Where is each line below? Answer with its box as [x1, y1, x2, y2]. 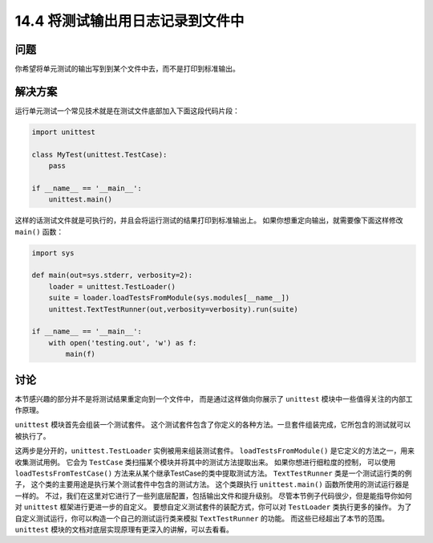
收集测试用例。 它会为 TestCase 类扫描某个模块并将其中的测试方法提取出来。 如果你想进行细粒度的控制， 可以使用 [14, 457, 396, 467]
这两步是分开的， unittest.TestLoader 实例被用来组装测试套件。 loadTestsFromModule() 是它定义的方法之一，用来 [14, 446, 415, 455]
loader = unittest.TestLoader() [48, 282, 176, 291]
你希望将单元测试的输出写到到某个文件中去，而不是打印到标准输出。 [14, 64, 240, 74]
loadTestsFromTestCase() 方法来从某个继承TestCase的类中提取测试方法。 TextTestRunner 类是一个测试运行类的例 [14, 468, 412, 478]
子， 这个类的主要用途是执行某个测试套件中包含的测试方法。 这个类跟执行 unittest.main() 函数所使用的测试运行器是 [14, 480, 410, 489]
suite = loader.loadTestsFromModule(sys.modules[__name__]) [48, 293, 290, 303]
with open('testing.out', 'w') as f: [48, 338, 197, 347]
